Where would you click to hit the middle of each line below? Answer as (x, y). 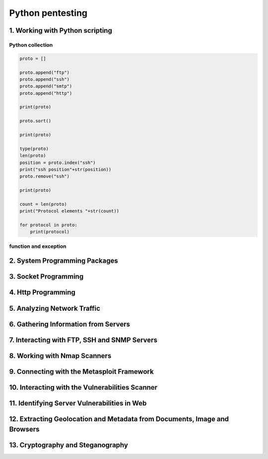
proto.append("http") (46, 93)
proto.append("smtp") (46, 86)
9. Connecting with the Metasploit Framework (81, 372)
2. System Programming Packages (64, 261)
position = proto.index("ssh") (58, 163)
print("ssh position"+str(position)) (66, 169)
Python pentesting (48, 13)
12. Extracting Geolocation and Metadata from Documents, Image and (119, 419)
